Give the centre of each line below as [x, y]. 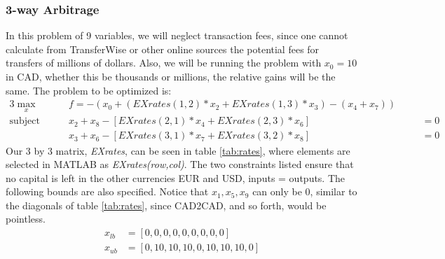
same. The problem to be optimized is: [89, 90]
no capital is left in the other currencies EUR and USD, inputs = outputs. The [176, 177]
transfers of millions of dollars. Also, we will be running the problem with [164, 63]
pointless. [26, 219]
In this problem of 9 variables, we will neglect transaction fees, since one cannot [177, 35]
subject [25, 121]
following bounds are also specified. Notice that [107, 191]
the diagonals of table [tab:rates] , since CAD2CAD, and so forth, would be [166, 205]
